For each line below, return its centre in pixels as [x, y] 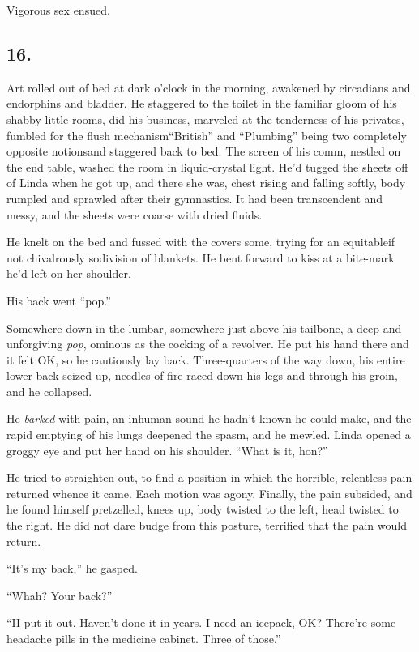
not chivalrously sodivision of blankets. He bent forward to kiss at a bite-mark [201, 257]
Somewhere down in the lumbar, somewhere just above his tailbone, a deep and [204, 328]
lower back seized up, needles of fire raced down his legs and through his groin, [202, 375]
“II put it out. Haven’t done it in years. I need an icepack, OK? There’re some [201, 622]
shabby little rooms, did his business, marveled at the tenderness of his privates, [205, 119]
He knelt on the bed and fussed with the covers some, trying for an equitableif [201, 242]
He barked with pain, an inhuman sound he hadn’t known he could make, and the [209, 418]
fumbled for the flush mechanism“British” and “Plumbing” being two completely [207, 135]
